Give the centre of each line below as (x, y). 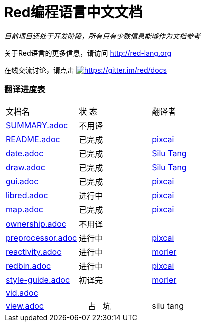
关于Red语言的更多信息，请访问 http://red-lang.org (88, 53)
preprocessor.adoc (41, 237)
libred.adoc (27, 195)
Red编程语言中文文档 (73, 12)
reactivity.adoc (34, 251)
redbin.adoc (28, 265)
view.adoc (25, 306)
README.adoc (33, 139)
